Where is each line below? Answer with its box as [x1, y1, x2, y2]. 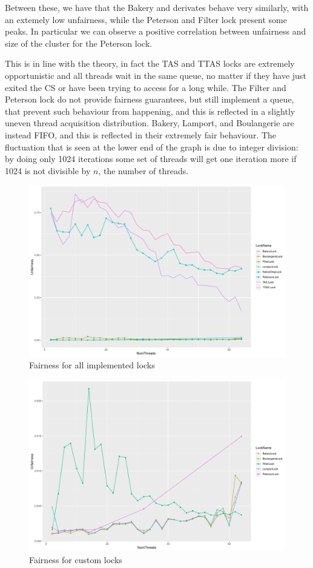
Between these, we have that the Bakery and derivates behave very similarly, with [5, 1, 309, 13]
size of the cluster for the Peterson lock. [5, 36, 153, 49]
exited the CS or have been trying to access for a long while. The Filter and [5, 81, 286, 93]
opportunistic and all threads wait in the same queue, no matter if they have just [5, 69, 306, 81]
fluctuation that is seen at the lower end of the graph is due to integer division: [5, 140, 298, 153]
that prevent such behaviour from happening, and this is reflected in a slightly [5, 104, 295, 117]
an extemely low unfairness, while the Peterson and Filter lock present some [5, 13, 288, 25]
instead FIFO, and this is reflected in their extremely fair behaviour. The [5, 128, 277, 141]
